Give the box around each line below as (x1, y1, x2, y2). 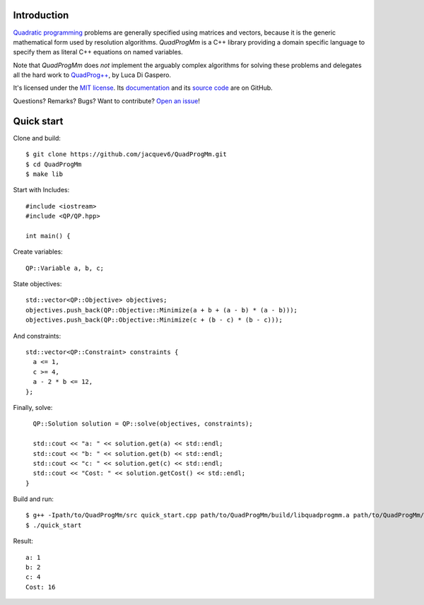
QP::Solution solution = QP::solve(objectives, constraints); (33, 420, 254, 428)
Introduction (13, 9, 69, 21)
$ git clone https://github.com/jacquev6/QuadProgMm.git (25, 151, 228, 158)
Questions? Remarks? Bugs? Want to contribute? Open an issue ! (13, 96, 201, 105)
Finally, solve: (13, 403, 53, 411)
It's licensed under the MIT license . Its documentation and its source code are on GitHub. (13, 83, 273, 92)
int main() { (25, 232, 71, 240)
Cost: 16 (25, 583, 56, 591)
